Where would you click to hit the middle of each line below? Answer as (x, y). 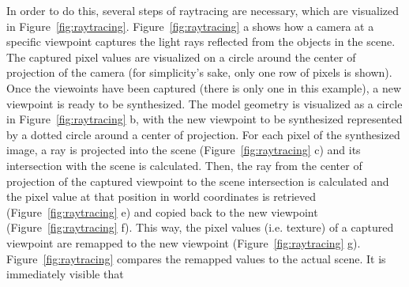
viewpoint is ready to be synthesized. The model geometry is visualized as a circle (204, 103)
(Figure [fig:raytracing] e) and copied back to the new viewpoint (162, 211)
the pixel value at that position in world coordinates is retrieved (161, 196)
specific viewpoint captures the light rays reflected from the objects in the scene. (201, 42)
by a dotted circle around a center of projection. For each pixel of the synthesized (203, 134)
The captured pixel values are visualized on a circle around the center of (181, 57)
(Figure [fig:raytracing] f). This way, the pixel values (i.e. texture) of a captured (200, 227)
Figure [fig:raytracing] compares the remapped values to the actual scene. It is (196, 258)
